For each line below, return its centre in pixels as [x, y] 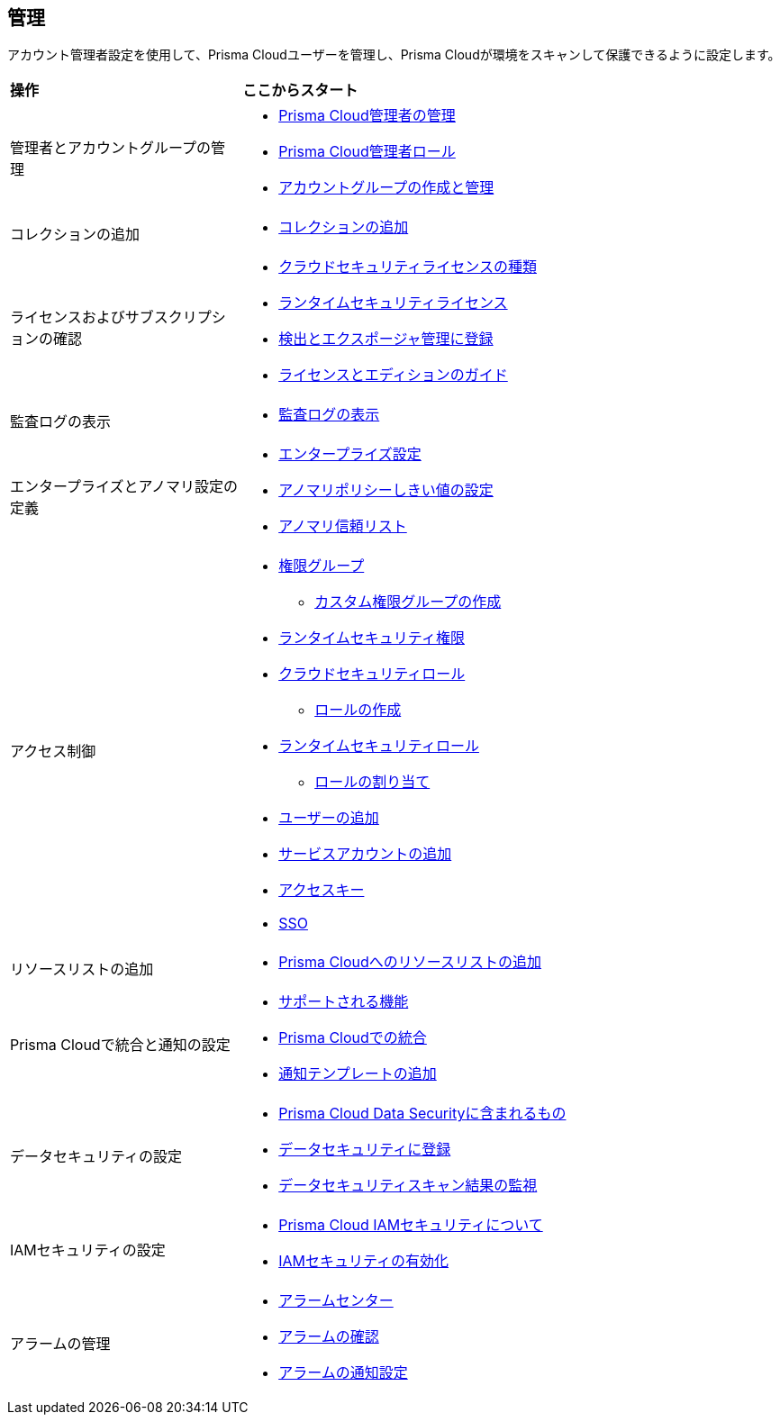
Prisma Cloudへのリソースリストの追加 [410, 962]
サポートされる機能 [344, 1002]
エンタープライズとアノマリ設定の [124, 487]
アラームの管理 [60, 1344]
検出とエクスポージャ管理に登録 [386, 339]
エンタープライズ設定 [350, 454]
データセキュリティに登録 [365, 1150]
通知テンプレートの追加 [358, 1074]
